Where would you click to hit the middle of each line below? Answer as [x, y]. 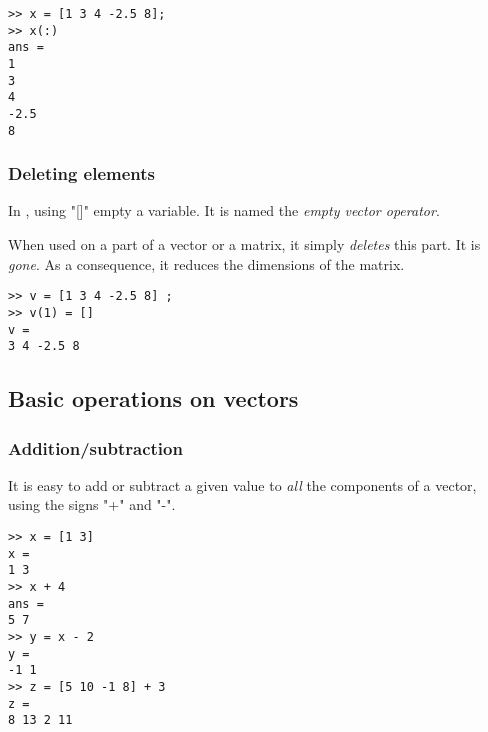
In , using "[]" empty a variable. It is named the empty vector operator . [224, 210]
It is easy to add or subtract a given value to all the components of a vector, [242, 484]
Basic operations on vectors [153, 398]
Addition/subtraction [95, 447]
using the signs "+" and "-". [92, 504]
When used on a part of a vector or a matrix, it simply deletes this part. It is [244, 244]
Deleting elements [81, 173]
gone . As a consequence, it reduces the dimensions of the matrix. [206, 263]
